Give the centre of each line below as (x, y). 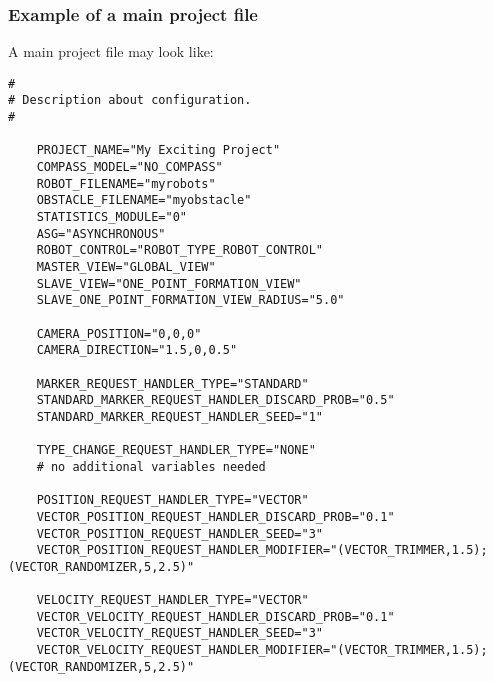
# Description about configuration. (130, 100)
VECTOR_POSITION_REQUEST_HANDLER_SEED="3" (179, 533)
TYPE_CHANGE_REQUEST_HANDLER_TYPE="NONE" (176, 450)
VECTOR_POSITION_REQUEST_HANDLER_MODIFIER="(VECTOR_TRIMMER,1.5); (262, 550)
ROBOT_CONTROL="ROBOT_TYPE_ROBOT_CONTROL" (179, 250)
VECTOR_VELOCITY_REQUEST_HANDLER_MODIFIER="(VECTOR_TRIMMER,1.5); (262, 650)
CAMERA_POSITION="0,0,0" (119, 333)
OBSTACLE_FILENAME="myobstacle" (144, 200)
